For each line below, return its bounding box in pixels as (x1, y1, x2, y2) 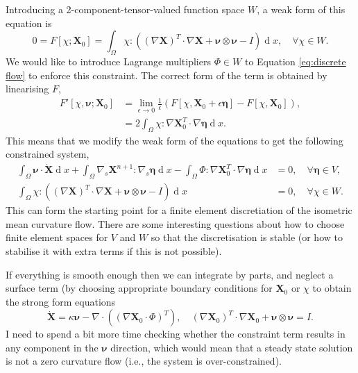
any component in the (6, 340, 99, 354)
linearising (6, 81, 49, 96)
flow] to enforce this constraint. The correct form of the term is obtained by (6, 67, 327, 82)
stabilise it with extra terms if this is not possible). (6, 243, 222, 258)
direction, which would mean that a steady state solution (110, 340, 353, 354)
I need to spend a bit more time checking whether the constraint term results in (6, 326, 346, 341)
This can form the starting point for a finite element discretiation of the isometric (6, 203, 352, 217)
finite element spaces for (6, 230, 108, 244)
